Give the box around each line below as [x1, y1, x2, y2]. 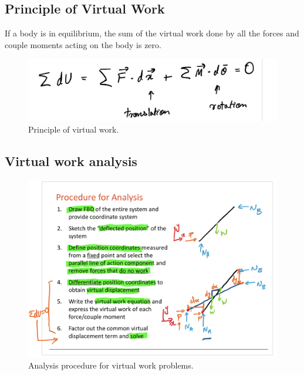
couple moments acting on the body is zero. [5, 38, 161, 50]
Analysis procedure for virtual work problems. [28, 359, 194, 371]
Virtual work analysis [5, 151, 137, 170]
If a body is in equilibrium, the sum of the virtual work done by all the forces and [5, 27, 299, 39]
